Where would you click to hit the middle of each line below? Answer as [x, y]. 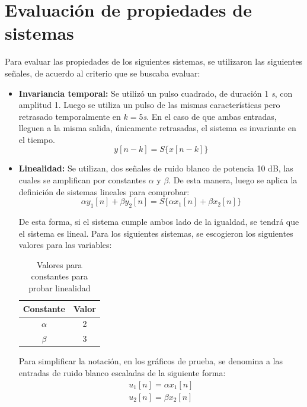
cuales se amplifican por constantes [82, 180]
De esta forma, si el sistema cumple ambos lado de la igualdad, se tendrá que [159, 222]
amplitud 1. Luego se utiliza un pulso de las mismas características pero [149, 105]
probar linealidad [60, 288]
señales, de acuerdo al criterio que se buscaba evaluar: [103, 73]
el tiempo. [37, 139]
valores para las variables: [65, 245]
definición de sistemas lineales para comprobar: [104, 191]
